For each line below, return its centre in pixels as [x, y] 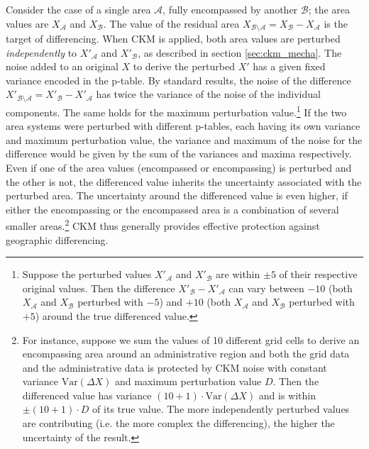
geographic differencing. [57, 239]
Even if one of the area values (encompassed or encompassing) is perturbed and [179, 167]
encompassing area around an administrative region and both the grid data [186, 354]
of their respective [318, 274]
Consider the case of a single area [78, 9]
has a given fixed [289, 66]
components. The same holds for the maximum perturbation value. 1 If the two [176, 111]
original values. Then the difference [99, 288]
